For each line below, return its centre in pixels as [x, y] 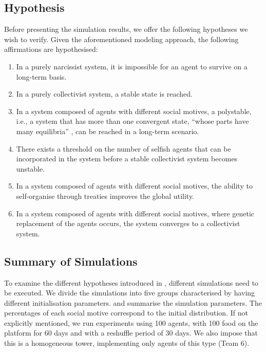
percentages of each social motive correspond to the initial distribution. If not [126, 313]
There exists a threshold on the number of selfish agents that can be [123, 148]
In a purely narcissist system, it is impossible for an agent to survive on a [132, 66]
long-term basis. [41, 76]
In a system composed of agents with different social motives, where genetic [135, 213]
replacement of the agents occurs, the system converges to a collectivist [128, 223]
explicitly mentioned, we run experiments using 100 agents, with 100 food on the [131, 322]
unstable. [31, 168]
